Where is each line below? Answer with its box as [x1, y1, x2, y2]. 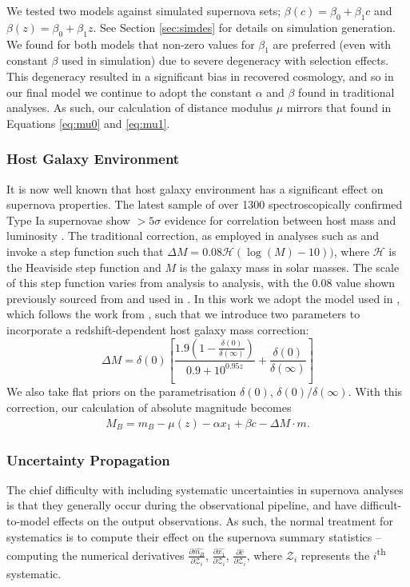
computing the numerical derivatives [6, 546, 185, 563]
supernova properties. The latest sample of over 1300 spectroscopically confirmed [6, 196, 403, 213]
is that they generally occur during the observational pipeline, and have [6, 497, 357, 513]
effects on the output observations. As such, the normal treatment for [53, 513, 393, 529]
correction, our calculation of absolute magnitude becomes [6, 398, 292, 415]
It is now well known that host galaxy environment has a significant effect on [6, 180, 384, 197]
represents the [301, 546, 370, 563]
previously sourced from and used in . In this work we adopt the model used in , [6, 290, 400, 306]
